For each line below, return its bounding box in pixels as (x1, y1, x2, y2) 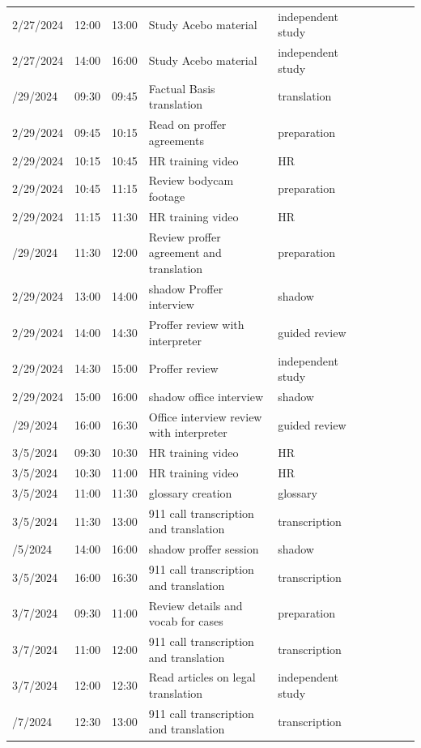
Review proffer (148, 228, 221, 245)
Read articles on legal (148, 669, 256, 686)
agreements (148, 131, 204, 148)
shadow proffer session (148, 541, 259, 558)
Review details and (148, 596, 243, 613)
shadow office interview (148, 387, 264, 404)
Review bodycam (148, 172, 234, 189)
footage (148, 187, 185, 204)
